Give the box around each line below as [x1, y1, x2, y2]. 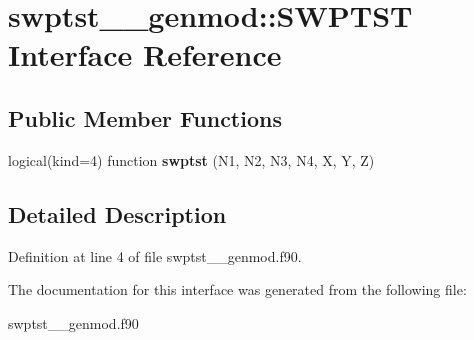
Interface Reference [8, 34, 282, 75]
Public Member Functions [8, 102, 282, 133]
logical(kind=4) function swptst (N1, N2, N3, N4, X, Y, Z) [8, 149, 375, 170]
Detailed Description [8, 198, 227, 229]
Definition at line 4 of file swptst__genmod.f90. [8, 245, 302, 266]
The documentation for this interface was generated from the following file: [8, 279, 467, 300]
